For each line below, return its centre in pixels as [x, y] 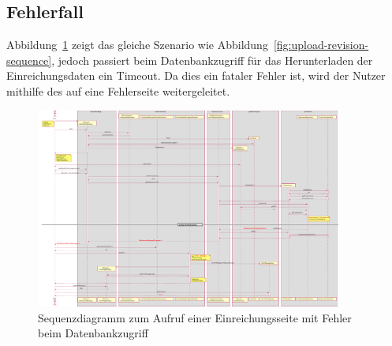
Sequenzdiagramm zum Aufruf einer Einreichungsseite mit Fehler [195, 317]
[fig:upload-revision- [321, 45]
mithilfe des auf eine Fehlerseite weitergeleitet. [118, 90]
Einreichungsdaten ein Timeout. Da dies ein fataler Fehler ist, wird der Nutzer [196, 75]
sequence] [29, 60]
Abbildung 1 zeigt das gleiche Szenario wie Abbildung [137, 45]
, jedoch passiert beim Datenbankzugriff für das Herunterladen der [212, 60]
